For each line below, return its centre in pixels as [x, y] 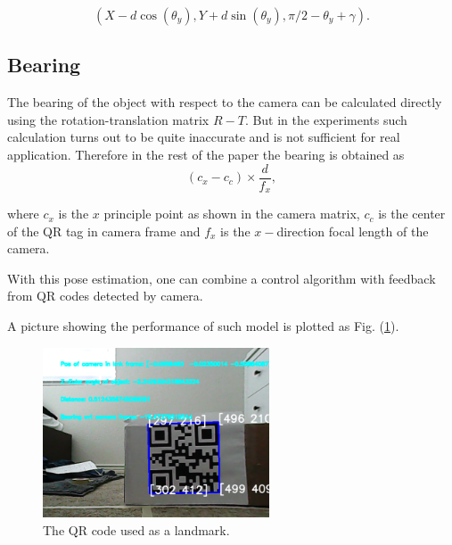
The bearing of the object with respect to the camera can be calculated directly [225, 102]
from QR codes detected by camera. [105, 296]
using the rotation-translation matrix [108, 119]
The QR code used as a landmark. [136, 530]
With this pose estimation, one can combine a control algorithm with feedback [222, 278]
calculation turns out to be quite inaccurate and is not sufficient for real [204, 137]
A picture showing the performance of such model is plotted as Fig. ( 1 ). [203, 326]
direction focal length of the [353, 231]
